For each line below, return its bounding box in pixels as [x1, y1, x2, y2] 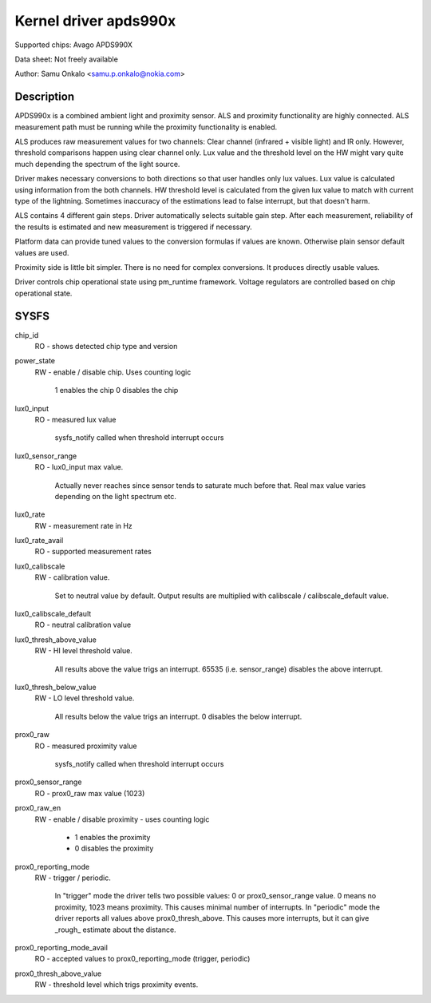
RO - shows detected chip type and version [34, 342, 178, 351]
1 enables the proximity [74, 832, 151, 842]
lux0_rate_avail [14, 536, 64, 545]
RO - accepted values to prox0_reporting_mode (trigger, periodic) [34, 954, 251, 964]
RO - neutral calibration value [34, 620, 132, 630]
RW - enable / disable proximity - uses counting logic [34, 815, 210, 824]
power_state [14, 356, 56, 366]
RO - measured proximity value [34, 741, 137, 751]
